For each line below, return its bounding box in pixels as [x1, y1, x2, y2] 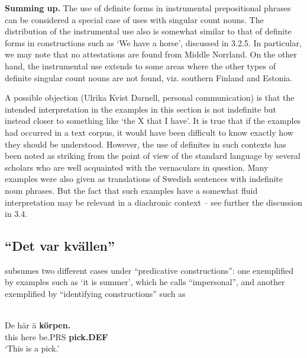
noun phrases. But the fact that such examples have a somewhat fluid [5, 184, 258, 196]
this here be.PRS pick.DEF [5, 330, 108, 343]
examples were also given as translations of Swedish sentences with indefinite [5, 172, 283, 185]
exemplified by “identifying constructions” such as [5, 287, 186, 300]
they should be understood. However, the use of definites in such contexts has [5, 138, 286, 150]
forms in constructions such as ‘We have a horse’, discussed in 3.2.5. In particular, [5, 36, 302, 49]
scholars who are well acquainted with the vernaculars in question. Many [5, 161, 269, 173]
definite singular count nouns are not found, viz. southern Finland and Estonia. [5, 71, 293, 84]
